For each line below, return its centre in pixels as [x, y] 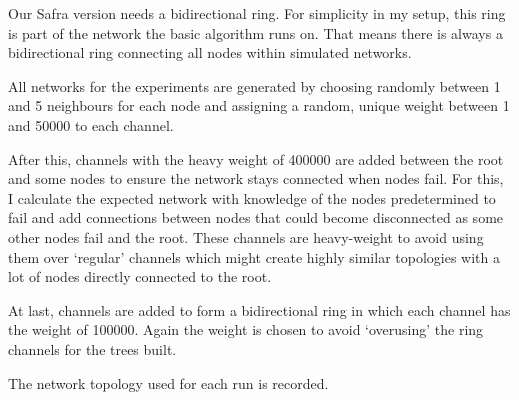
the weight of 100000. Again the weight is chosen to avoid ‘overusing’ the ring [246, 329]
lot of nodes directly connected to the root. [140, 276]
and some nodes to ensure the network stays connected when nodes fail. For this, [256, 178]
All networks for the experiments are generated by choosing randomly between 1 [254, 85]
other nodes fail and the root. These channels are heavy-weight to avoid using [246, 236]
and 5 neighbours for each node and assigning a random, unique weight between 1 [259, 105]
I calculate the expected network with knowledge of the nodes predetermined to [252, 197]
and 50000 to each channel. [91, 124]
